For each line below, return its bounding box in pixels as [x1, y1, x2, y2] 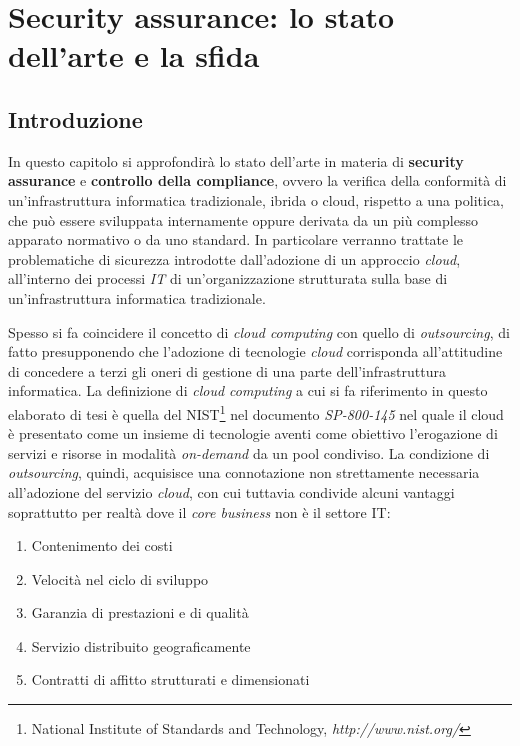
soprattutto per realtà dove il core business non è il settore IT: [8, 501, 391, 522]
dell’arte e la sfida [8, 35, 260, 76]
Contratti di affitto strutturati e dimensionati [31, 669, 310, 690]
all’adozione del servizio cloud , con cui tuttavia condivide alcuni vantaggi [8, 481, 455, 502]
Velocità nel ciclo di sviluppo [31, 568, 209, 589]
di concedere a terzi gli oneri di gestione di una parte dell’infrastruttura [8, 360, 446, 381]
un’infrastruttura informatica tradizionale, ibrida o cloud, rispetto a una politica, [8, 189, 504, 210]
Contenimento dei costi [31, 535, 173, 556]
